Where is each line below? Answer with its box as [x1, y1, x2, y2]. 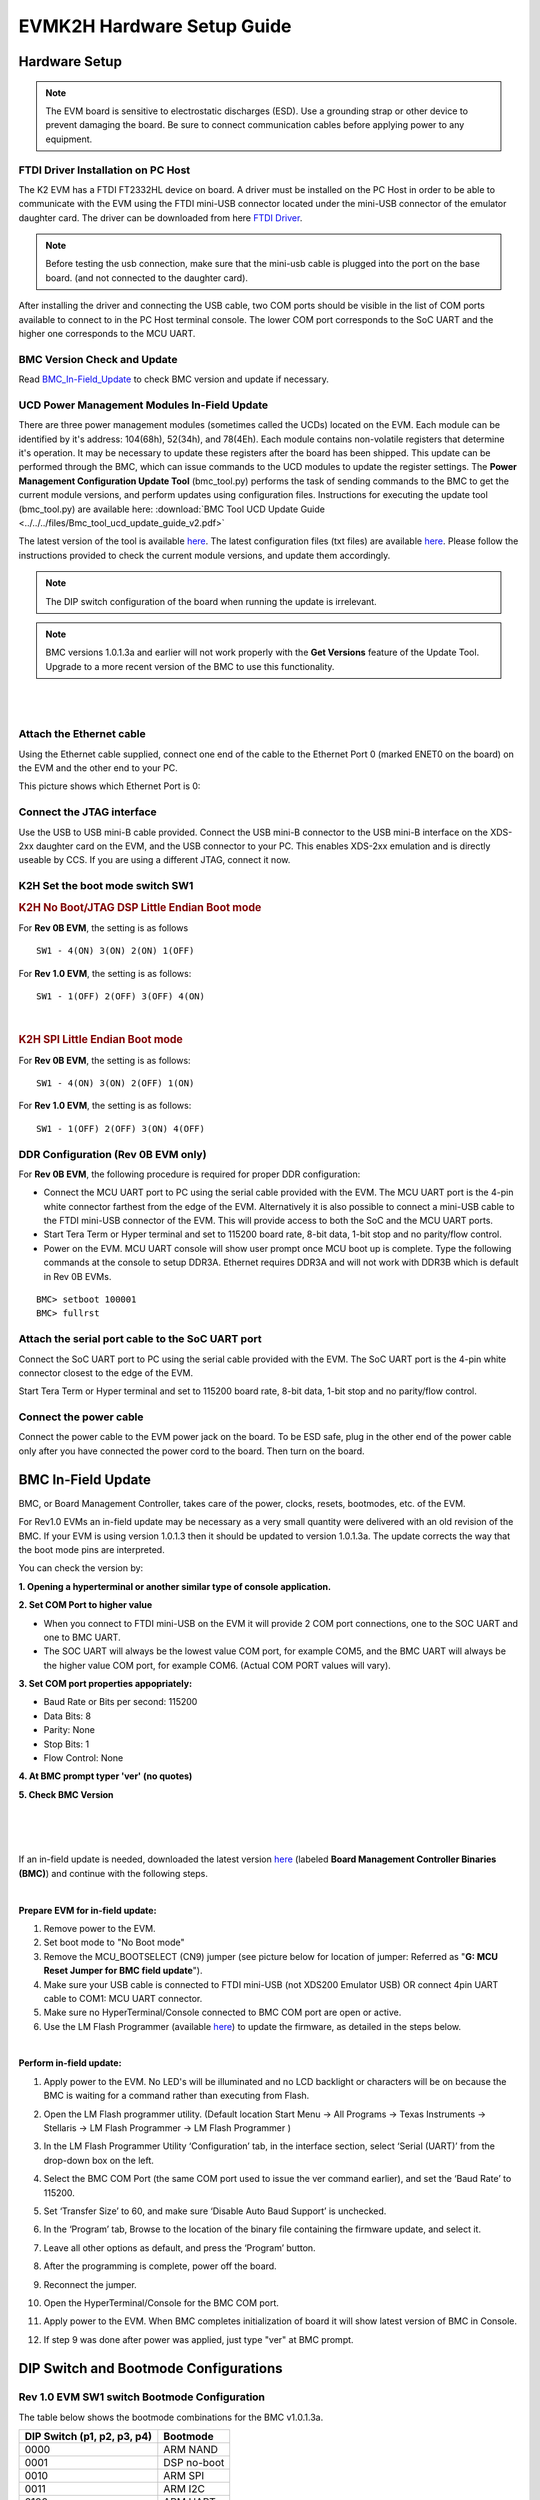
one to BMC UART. [43, 1631, 121, 1643]
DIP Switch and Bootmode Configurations [18, 2360, 284, 2377]
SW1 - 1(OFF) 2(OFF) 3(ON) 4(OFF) [36, 1123, 205, 1134]
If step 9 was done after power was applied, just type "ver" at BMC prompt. [43, 2333, 354, 2345]
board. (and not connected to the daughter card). [45, 271, 249, 284]
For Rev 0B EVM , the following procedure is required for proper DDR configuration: [18, 1168, 361, 1180]
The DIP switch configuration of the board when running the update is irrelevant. [45, 595, 377, 607]
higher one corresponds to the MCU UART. [18, 328, 196, 339]
